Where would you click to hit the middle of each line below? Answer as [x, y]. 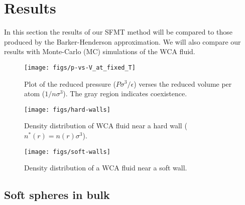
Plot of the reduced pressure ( [70, 83]
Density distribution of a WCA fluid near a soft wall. [106, 168]
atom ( [35, 93]
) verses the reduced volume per [183, 83]
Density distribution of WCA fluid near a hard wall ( [106, 126]
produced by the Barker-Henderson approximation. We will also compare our [122, 41]
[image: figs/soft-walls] [67, 152]
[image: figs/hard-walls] [67, 110]
